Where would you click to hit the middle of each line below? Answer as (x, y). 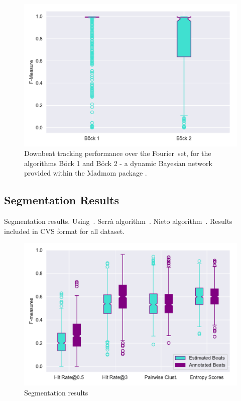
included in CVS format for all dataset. (65, 231)
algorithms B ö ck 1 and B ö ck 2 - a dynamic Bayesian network (118, 163)
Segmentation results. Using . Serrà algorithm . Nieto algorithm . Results (118, 221)
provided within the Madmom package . (86, 173)
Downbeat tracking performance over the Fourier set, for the (118, 153)
